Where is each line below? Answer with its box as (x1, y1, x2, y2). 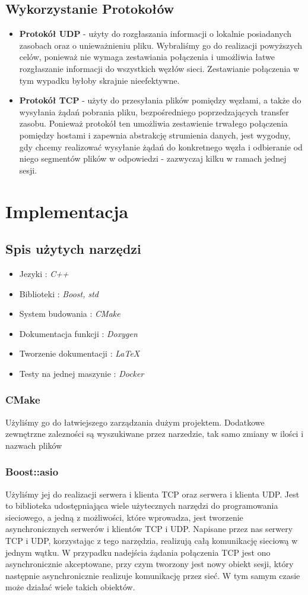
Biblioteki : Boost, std (19, 287, 99, 300)
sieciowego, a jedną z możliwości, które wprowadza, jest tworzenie (5, 511, 243, 523)
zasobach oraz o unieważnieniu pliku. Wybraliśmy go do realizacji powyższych (19, 39, 303, 51)
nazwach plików (5, 439, 62, 451)
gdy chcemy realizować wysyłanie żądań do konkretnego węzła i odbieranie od (19, 140, 303, 153)
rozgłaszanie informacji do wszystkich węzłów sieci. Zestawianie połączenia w (19, 62, 300, 74)
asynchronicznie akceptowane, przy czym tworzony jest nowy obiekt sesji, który (5, 558, 294, 570)
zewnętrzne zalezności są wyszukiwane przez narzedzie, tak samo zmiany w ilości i (5, 427, 304, 440)
